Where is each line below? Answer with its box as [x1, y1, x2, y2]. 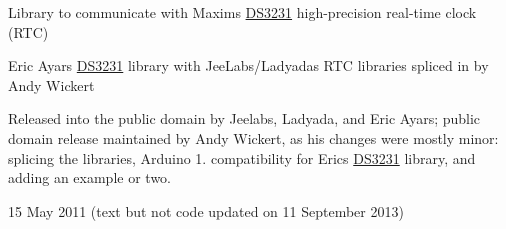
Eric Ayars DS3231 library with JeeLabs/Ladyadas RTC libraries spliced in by [8, 55, 489, 76]
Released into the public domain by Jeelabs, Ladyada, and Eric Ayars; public [8, 108, 481, 129]
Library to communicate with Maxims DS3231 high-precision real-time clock [8, 2, 477, 22]
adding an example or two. [8, 167, 171, 188]
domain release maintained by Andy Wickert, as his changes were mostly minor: [8, 127, 499, 148]
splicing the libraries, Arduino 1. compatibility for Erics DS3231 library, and [8, 147, 476, 168]
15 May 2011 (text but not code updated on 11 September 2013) [8, 200, 404, 221]
